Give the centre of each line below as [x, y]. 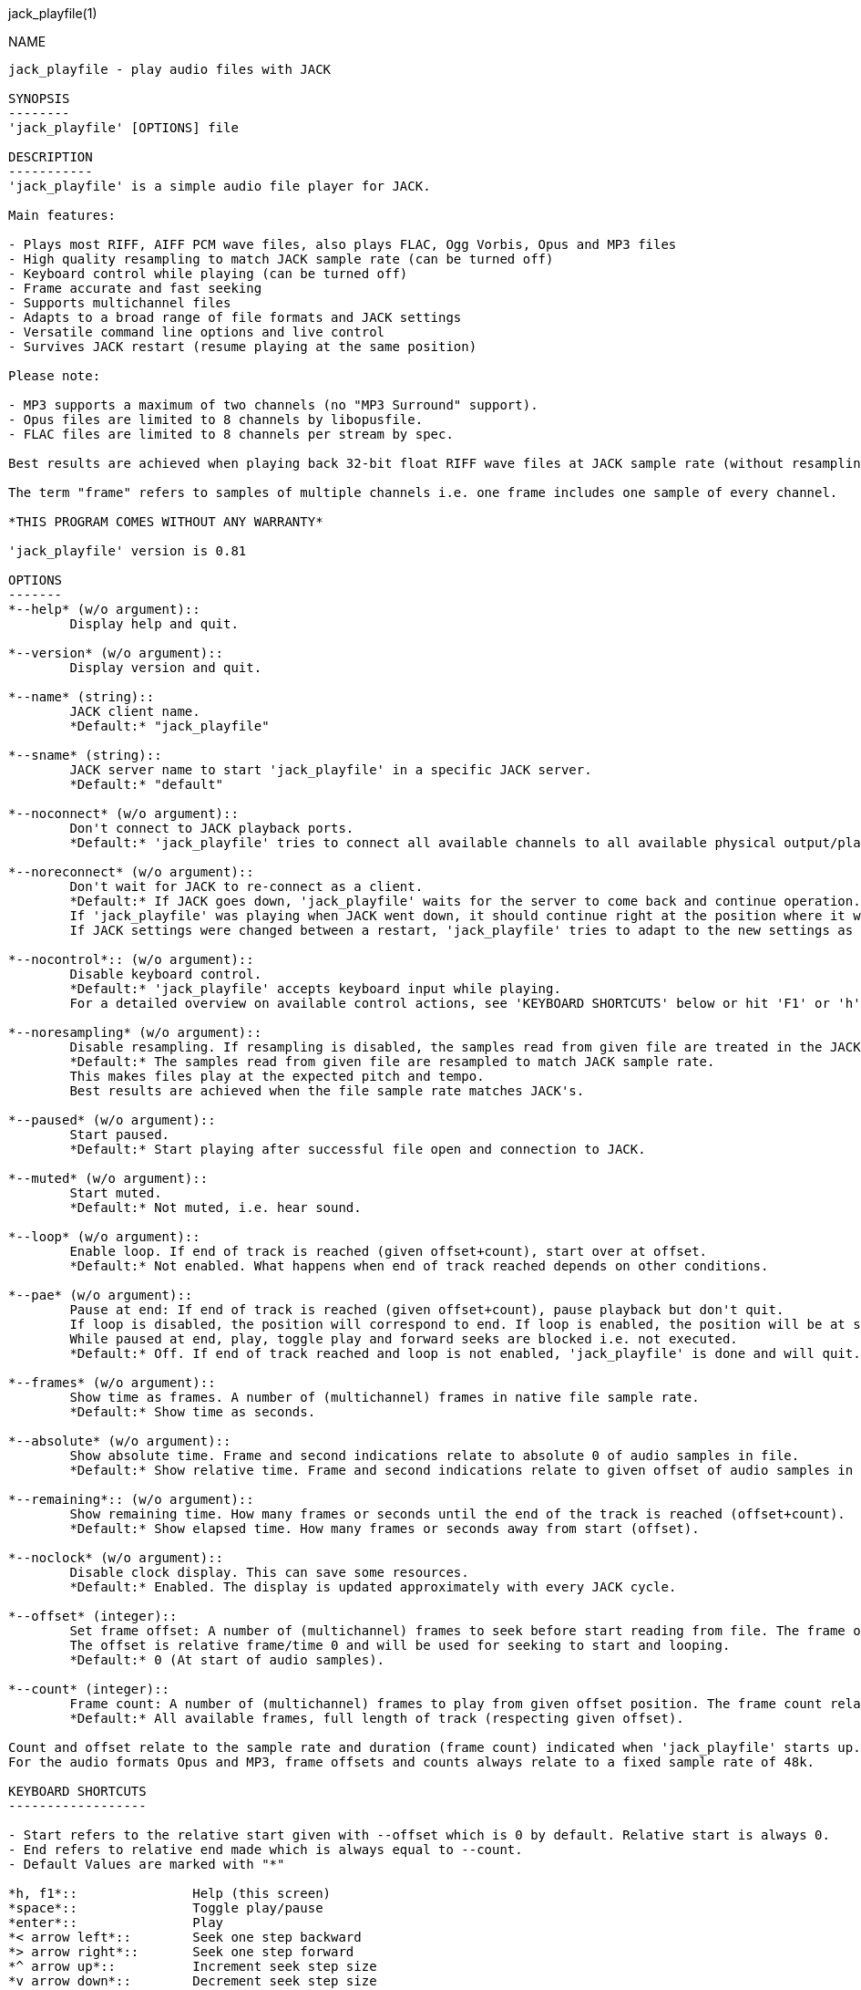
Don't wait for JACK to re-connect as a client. [246, 886]
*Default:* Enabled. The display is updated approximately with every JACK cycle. [373, 1587]
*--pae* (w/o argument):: [101, 1295]
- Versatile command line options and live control [197, 332]
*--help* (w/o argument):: [104, 609]
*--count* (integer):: [89, 1689]
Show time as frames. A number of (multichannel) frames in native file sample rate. [384, 1397]
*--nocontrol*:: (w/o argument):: [131, 959]
